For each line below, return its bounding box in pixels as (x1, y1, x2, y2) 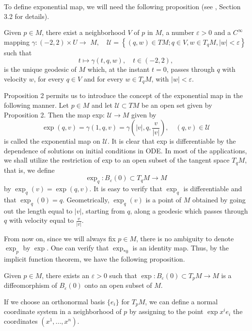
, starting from (81, 205, 125, 215)
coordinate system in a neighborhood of (4, 306, 122, 316)
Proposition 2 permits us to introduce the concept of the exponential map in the (4, 90, 243, 100)
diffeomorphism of (4, 280, 57, 290)
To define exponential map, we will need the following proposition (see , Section (4, 1, 241, 11)
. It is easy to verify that (89, 183, 162, 194)
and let (92, 100, 112, 110)
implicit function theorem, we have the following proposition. (4, 254, 185, 264)
